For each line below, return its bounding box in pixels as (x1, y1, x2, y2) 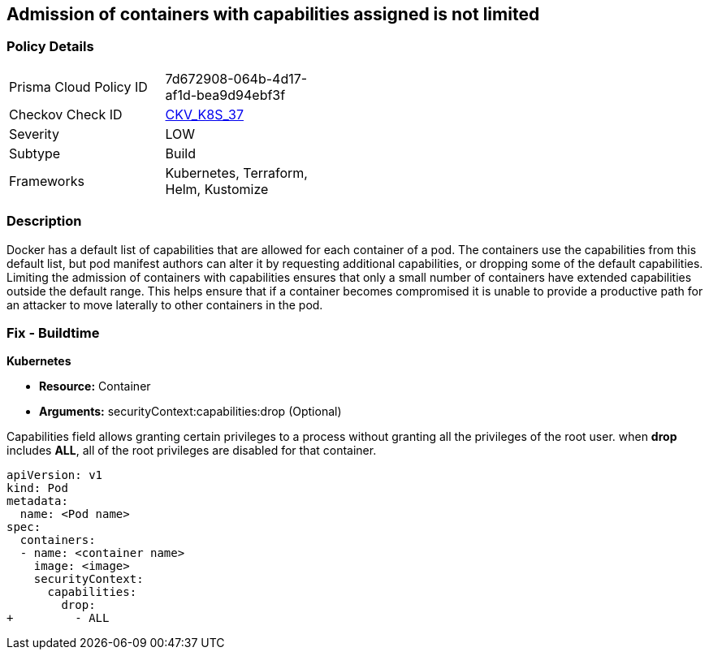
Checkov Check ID (9, 106, 123, 123)
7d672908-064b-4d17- (165, 70, 308, 87)
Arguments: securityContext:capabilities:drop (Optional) (39, 404, 342, 419)
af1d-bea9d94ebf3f (165, 86, 286, 103)
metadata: (6, 494, 68, 508)
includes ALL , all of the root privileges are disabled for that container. (6, 443, 377, 458)
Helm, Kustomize (165, 180, 269, 197)
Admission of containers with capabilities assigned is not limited (6, 4, 540, 24)
